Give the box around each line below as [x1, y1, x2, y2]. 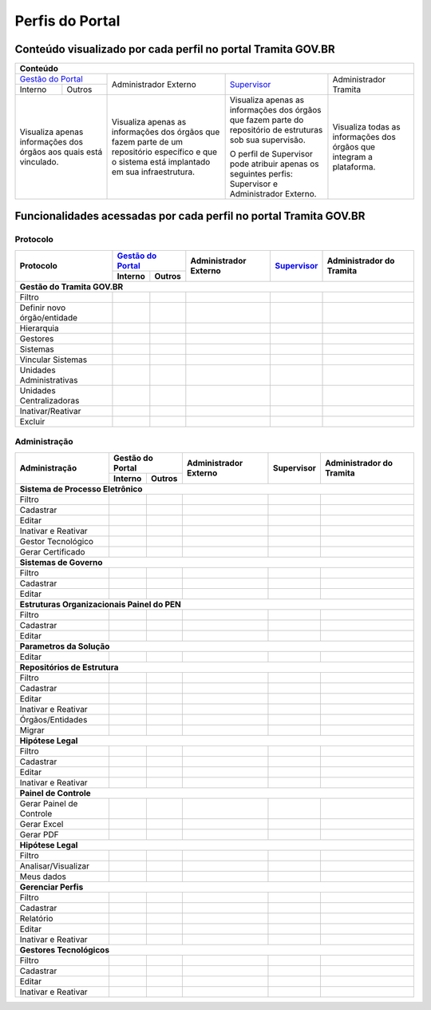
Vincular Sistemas [19, 354, 88, 365]
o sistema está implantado [112, 157, 211, 168]
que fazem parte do [229, 114, 304, 125]
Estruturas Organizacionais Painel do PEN [19, 598, 181, 610]
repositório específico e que [112, 146, 218, 157]
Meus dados [19, 871, 67, 882]
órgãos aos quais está [19, 146, 103, 157]
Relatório [19, 913, 53, 924]
